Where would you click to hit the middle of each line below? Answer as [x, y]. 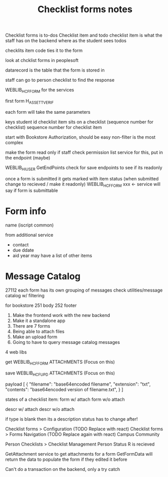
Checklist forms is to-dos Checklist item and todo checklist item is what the [84, 35]
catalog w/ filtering [25, 296]
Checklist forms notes [85, 9]
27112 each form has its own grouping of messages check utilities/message [84, 290]
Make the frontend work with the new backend [61, 315]
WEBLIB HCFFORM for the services [40, 90]
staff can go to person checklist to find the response [60, 80]
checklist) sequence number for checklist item [54, 127]
